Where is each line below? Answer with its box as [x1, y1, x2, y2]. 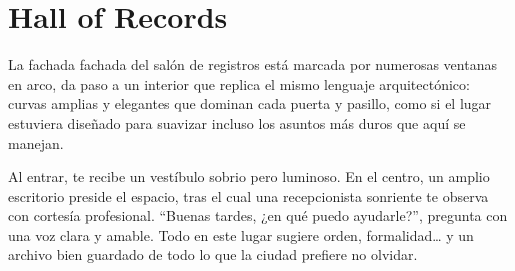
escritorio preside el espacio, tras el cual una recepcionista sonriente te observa [8, 185, 489, 206]
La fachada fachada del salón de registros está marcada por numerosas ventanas [8, 54, 497, 75]
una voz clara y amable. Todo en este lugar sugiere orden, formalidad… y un [8, 224, 474, 245]
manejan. [8, 132, 64, 153]
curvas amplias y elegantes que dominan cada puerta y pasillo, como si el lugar [8, 93, 492, 114]
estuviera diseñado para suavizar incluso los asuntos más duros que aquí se [8, 112, 466, 133]
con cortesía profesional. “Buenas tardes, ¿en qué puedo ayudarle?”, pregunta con [8, 205, 508, 226]
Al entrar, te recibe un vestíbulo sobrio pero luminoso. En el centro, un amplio [8, 166, 490, 187]
